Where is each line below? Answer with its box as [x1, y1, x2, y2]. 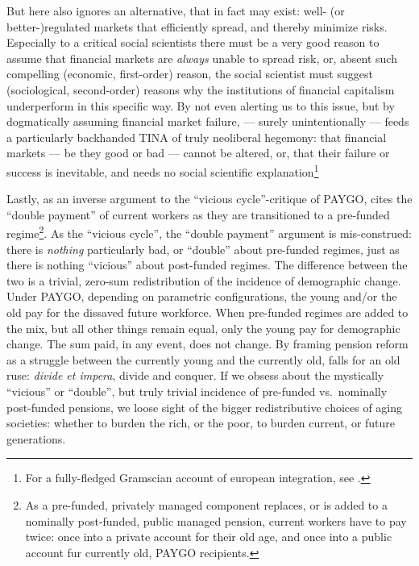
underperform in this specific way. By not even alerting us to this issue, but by [6, 97, 395, 114]
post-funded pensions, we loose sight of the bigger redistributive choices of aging [6, 398, 403, 415]
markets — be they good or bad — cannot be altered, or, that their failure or [6, 144, 390, 161]
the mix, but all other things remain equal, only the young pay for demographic [6, 319, 400, 336]
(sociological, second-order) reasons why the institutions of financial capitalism [6, 81, 395, 98]
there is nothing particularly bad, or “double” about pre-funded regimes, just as [6, 240, 400, 257]
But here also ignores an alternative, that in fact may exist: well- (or [6, 2, 345, 19]
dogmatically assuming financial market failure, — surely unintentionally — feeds [6, 113, 409, 130]
